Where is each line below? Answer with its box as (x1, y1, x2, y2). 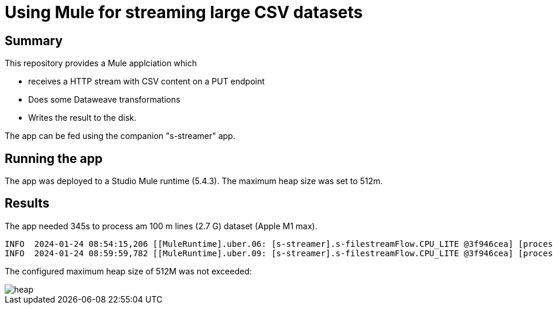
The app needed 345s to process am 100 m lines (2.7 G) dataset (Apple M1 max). (5, 220, 318, 231)
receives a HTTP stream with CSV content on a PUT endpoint (28, 76, 265, 87)
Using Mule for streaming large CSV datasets (5, 2, 363, 22)
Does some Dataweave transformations (28, 94, 180, 105)
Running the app (5, 151, 103, 166)
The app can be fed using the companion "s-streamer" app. (5, 131, 235, 141)
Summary (5, 33, 63, 48)
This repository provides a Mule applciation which (5, 58, 197, 69)
